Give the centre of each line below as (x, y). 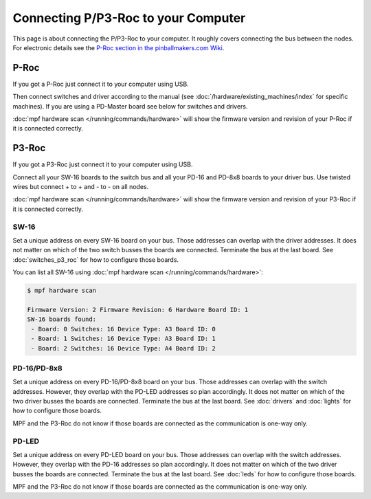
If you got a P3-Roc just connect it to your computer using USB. (103, 164)
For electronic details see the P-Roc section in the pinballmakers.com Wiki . (119, 47)
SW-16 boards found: (61, 319)
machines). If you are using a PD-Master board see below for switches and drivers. (130, 106)
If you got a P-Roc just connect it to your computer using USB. (101, 84)
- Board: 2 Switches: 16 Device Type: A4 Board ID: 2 (123, 348)
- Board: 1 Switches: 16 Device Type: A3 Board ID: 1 (123, 339)
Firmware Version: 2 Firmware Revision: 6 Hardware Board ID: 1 (138, 310)
